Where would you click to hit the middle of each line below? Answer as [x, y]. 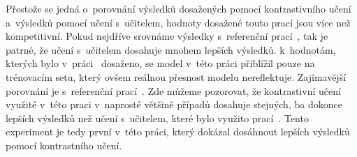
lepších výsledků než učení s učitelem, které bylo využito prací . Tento [157, 118]
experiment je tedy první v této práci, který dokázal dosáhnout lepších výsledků [178, 132]
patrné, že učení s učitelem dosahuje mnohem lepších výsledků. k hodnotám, [171, 49]
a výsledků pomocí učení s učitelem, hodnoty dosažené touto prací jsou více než [178, 22]
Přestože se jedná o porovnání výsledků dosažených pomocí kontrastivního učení [178, 8]
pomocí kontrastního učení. [64, 145]
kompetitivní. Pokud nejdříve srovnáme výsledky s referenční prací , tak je [167, 36]
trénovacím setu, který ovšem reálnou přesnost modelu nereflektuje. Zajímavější [176, 76]
